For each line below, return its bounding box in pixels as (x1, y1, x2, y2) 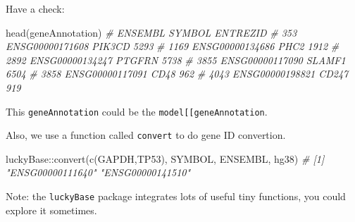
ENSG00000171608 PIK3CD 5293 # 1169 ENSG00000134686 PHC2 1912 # (6, 39, 340, 54)
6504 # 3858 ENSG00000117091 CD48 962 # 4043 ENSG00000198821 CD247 (6, 66, 349, 81)
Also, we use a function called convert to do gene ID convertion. (6, 128, 286, 142)
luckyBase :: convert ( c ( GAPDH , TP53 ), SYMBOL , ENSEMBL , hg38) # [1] (6, 151, 325, 166)
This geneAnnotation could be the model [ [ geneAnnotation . (6, 104, 268, 118)
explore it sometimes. (6, 202, 97, 217)
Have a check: (6, 1, 65, 16)
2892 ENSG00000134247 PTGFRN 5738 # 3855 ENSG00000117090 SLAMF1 (6, 52, 346, 67)
